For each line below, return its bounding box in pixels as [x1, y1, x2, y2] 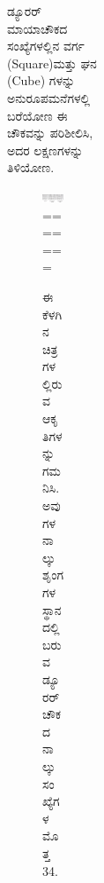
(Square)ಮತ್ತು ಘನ [7, 53, 97, 72]
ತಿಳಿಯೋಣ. [7, 158, 55, 177]
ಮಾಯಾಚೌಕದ [7, 19, 68, 37]
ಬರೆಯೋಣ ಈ [7, 106, 68, 124]
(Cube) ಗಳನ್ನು [7, 71, 76, 90]
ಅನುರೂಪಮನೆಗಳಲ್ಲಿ [7, 88, 91, 106]
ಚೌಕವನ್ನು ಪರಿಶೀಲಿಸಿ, [7, 123, 93, 142]
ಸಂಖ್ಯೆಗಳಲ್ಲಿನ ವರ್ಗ [7, 36, 85, 55]
